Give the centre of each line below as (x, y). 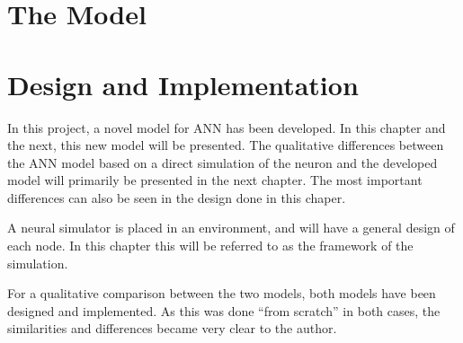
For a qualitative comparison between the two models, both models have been (222, 293)
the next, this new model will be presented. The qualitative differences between (226, 145)
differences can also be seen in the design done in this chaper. (177, 197)
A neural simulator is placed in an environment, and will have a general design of (231, 228)
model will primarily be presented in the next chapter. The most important (215, 180)
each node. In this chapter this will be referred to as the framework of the (210, 246)
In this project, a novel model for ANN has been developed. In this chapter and (227, 127)
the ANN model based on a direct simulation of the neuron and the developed (223, 162)
